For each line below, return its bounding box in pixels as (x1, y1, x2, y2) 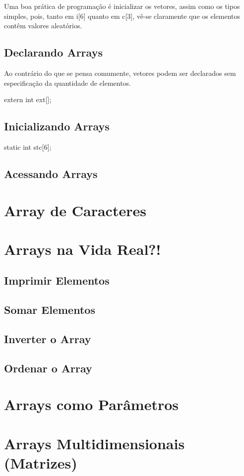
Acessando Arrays (4, 166, 98, 181)
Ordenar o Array (4, 360, 92, 375)
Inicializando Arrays (4, 119, 110, 134)
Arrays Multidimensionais (4, 433, 185, 453)
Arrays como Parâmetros (4, 394, 179, 415)
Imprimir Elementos (4, 273, 110, 288)
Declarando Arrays (4, 45, 103, 60)
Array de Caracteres (4, 200, 146, 220)
